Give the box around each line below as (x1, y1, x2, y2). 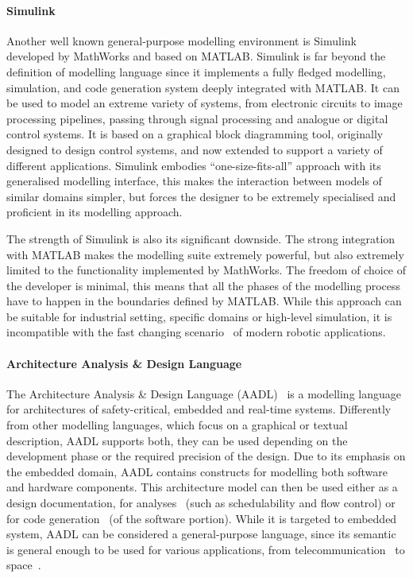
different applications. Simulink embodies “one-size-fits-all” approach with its (6, 157, 381, 173)
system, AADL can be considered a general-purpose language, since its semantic (6, 526, 396, 542)
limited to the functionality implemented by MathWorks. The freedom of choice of (6, 262, 407, 278)
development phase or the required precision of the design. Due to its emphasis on (6, 448, 406, 464)
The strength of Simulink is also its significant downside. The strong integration (6, 230, 396, 246)
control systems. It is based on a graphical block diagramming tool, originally (6, 126, 384, 142)
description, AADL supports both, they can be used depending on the (6, 432, 348, 448)
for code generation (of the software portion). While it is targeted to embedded (6, 510, 397, 526)
